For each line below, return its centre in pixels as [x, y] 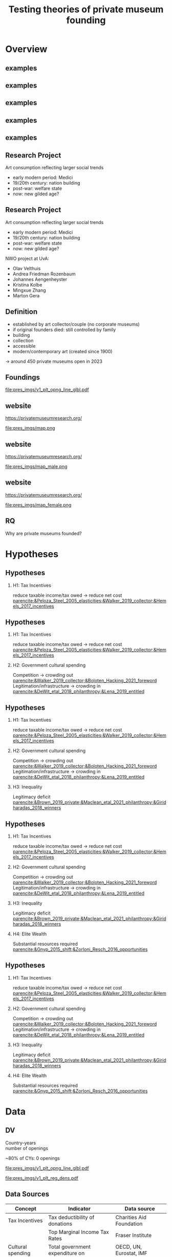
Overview [26, 49]
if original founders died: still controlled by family [64, 330]
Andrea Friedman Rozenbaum [44, 274]
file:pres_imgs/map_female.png [38, 505]
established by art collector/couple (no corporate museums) [76, 324]
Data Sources [27, 1194]
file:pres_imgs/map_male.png [36, 467]
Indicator [80, 1208]
